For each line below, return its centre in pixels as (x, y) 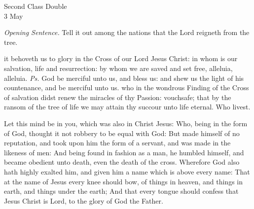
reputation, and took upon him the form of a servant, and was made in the (117, 143)
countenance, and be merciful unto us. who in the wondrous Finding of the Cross (127, 87)
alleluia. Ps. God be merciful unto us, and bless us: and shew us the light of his (124, 78)
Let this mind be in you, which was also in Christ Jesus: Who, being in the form (126, 123)
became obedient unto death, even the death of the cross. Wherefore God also (122, 162)
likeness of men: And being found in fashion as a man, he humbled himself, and (124, 152)
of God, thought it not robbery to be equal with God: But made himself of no (122, 133)
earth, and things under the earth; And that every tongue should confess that (121, 191)
